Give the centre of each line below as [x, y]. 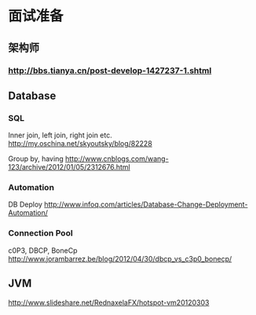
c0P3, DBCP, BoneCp [43, 250]
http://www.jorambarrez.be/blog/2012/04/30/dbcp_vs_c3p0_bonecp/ [120, 258]
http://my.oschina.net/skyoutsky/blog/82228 [80, 144]
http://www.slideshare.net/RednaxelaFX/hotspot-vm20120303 [109, 302]
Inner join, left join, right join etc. [60, 135]
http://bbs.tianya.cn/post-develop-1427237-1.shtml [110, 70]
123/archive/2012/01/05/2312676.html [69, 167]
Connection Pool [40, 233]
